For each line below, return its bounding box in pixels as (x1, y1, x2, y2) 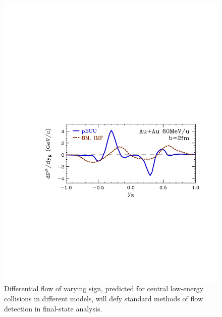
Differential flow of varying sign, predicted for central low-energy (4, 283, 204, 294)
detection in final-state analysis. (4, 303, 102, 313)
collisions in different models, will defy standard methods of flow (4, 293, 203, 304)
